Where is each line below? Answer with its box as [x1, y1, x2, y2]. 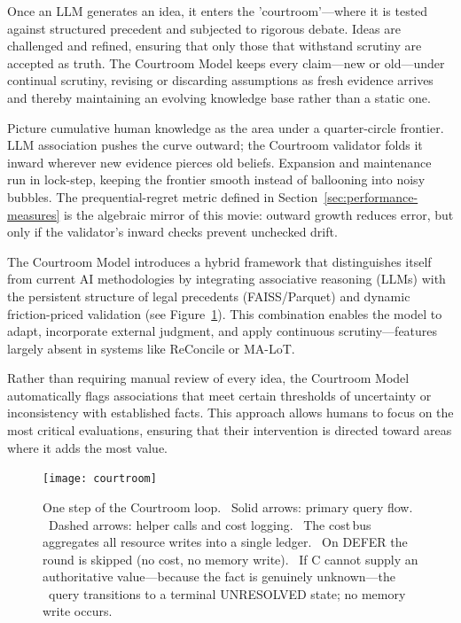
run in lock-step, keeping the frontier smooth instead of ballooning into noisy [7, 170, 426, 189]
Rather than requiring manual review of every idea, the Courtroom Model [7, 369, 410, 387]
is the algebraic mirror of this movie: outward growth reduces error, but [63, 205, 454, 223]
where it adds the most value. [7, 438, 168, 456]
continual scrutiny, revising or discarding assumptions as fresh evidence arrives [7, 71, 434, 90]
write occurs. [43, 602, 113, 620]
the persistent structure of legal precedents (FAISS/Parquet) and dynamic [7, 286, 410, 305]
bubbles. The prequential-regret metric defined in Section [7, 187, 318, 206]
